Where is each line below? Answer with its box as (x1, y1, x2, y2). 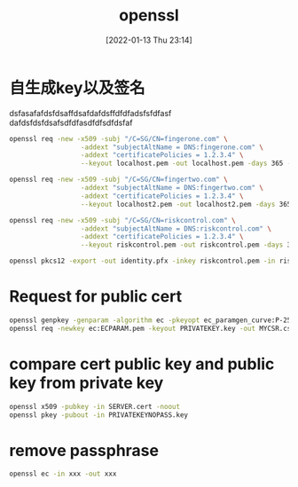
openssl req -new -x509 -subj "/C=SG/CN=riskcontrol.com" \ (9, 216, 237, 224)
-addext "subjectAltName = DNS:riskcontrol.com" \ (80, 224, 272, 233)
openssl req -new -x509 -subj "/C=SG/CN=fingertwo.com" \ (9, 175, 228, 185)
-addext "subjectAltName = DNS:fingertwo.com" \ (80, 184, 264, 192)
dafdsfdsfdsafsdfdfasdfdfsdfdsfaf (9, 117, 133, 128)
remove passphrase (9, 440, 160, 460)
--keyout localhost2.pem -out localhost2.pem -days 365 (80, 200, 292, 208)
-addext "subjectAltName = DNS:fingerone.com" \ (80, 143, 264, 152)
